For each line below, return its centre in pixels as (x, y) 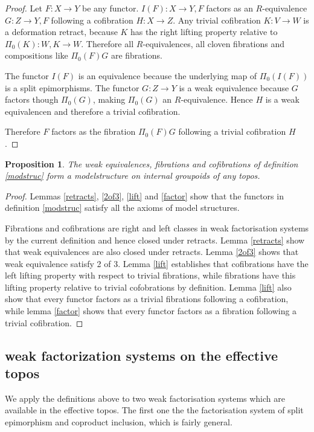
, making (109, 99)
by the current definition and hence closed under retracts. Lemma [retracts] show (155, 240)
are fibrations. (136, 55)
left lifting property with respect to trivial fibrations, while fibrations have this (150, 275)
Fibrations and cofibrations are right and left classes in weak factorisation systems (157, 227)
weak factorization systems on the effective (142, 355)
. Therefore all (107, 43)
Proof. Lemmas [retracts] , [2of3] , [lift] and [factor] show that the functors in (144, 195)
